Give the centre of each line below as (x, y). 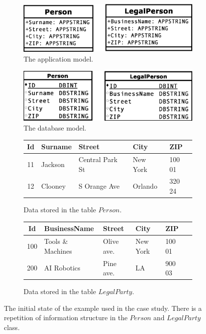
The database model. (55, 128)
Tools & (56, 241)
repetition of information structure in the (66, 317)
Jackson (53, 164)
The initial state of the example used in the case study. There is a (103, 308)
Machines (58, 250)
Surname (57, 147)
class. (12, 327)
